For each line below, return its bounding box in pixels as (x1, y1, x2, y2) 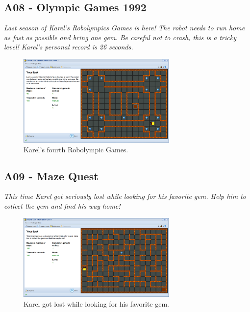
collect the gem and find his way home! (4, 200, 121, 211)
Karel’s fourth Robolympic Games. (24, 144, 128, 154)
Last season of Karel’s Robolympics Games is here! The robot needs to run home (4, 23, 245, 33)
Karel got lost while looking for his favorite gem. (24, 298, 169, 309)
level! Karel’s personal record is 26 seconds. (4, 42, 133, 52)
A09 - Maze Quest (4, 168, 99, 183)
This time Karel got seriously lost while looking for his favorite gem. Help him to (4, 191, 246, 201)
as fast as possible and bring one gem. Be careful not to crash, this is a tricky (4, 32, 236, 42)
